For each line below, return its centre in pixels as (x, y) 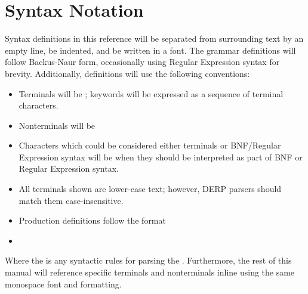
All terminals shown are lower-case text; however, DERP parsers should (150, 189)
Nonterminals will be (57, 125)
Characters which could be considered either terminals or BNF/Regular (150, 145)
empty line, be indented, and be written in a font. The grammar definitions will (150, 50)
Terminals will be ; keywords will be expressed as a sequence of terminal (151, 93)
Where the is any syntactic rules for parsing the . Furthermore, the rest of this (148, 260)
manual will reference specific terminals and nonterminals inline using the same (150, 272)
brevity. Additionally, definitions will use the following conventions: (127, 73)
